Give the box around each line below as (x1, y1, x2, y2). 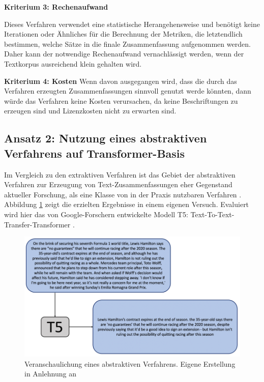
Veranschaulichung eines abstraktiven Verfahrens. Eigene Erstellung (24, 358, 236, 369)
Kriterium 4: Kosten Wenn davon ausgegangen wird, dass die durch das (4, 75, 237, 86)
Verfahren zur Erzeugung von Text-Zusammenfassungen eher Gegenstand (4, 179, 232, 190)
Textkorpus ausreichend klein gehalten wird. (4, 58, 142, 69)
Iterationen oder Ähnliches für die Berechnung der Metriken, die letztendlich (4, 28, 243, 39)
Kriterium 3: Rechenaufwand (4, 2, 108, 12)
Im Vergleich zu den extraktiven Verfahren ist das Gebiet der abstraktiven (4, 169, 236, 180)
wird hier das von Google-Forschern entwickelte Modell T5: (4, 209, 188, 219)
